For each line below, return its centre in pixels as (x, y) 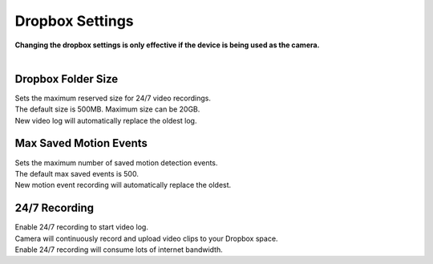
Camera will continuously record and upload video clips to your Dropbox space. (146, 238)
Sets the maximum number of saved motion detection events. (116, 162)
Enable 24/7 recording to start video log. (81, 227)
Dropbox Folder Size (67, 79)
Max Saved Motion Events (81, 143)
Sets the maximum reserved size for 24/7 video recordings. (113, 98)
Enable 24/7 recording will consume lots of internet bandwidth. (119, 250)
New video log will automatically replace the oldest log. (106, 120)
